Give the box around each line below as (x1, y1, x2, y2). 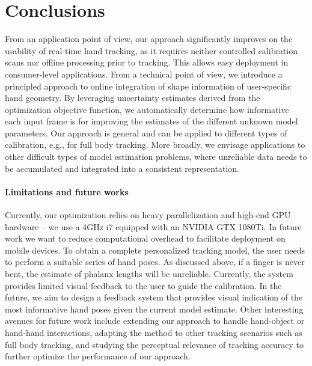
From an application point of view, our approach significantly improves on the (5, 32, 293, 45)
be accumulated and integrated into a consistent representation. (5, 162, 240, 174)
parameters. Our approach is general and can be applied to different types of (5, 126, 287, 139)
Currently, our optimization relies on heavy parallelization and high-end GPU (5, 209, 291, 221)
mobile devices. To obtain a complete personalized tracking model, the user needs (5, 243, 305, 256)
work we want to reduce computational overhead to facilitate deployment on (5, 232, 286, 245)
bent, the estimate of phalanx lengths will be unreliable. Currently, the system (5, 267, 293, 280)
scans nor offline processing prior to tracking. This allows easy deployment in (5, 56, 289, 69)
